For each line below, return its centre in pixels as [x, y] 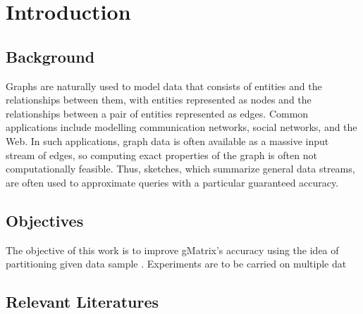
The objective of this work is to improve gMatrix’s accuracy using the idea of [172, 250]
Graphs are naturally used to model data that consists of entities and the [164, 86]
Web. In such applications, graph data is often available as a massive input [167, 140]
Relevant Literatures [82, 302]
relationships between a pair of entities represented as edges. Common [157, 113]
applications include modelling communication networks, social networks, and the [181, 127]
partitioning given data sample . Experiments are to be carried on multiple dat [176, 264]
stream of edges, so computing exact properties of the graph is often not [161, 155]
